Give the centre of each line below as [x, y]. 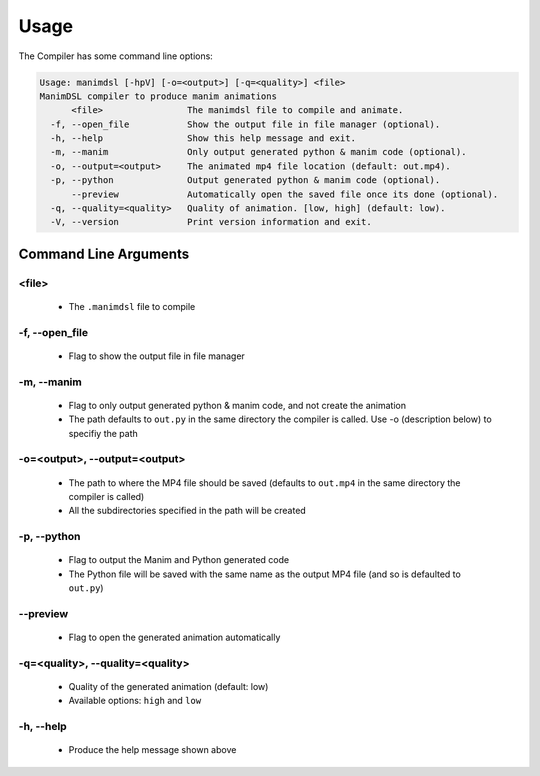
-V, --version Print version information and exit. [211, 222]
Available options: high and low [135, 701]
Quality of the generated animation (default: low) [168, 687]
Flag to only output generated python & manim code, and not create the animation [237, 405]
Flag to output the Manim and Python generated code [179, 560]
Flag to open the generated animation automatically [174, 637]
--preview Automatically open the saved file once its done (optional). [285, 194]
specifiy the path [103, 433]
